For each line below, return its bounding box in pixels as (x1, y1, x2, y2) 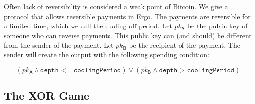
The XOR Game (4, 87, 90, 103)
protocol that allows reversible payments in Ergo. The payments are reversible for (4, 11, 251, 21)
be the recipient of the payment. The (129, 40, 240, 50)
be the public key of (187, 21, 248, 31)
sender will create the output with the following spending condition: (4, 49, 209, 59)
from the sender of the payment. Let (4, 40, 114, 50)
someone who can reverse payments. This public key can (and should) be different (4, 30, 252, 40)
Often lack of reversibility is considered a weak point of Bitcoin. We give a (4, 1, 228, 11)
